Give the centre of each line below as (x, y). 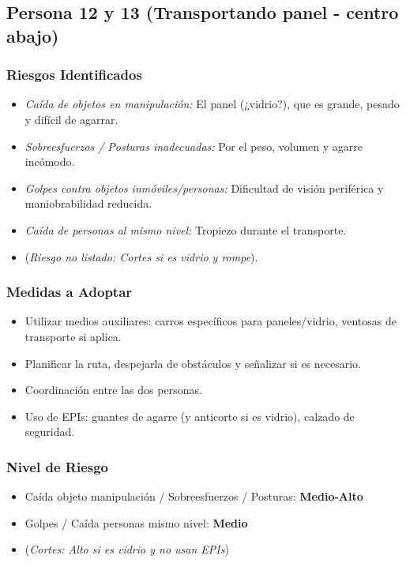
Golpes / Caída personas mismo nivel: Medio (136, 522)
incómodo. (50, 161)
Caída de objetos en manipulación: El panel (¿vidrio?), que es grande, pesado (212, 104)
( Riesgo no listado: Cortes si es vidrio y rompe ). (141, 256)
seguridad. (50, 432)
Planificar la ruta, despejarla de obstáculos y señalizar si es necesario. (193, 363)
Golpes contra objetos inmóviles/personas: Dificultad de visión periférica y (204, 188)
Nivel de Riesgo (57, 466)
